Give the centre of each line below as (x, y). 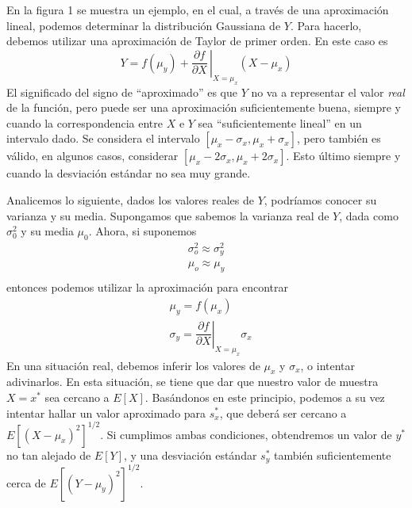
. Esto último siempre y (343, 156)
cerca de (26, 482)
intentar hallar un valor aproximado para (106, 413)
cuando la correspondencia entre (85, 122)
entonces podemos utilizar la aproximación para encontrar (148, 287)
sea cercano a (77, 397)
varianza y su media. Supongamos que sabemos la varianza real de (168, 215)
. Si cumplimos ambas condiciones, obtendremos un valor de (246, 434)
